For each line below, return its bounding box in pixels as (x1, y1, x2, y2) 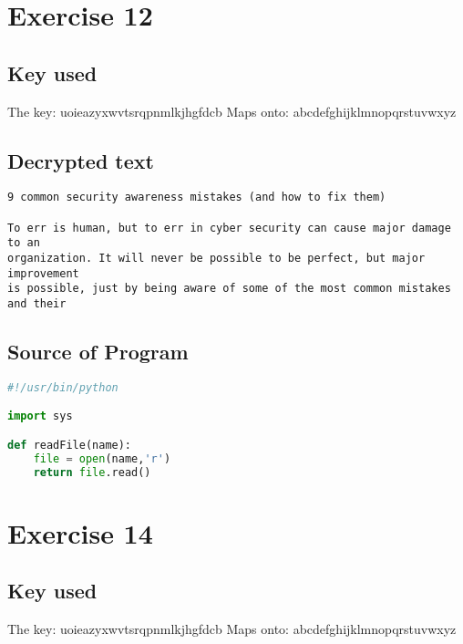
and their (7, 296, 67, 310)
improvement (7, 266, 79, 280)
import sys (7, 410, 73, 423)
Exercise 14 (7, 514, 153, 551)
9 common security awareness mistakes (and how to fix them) (7, 191, 386, 204)
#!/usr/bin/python (7, 380, 118, 394)
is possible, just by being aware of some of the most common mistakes (7, 282, 451, 296)
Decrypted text (7, 146, 154, 174)
